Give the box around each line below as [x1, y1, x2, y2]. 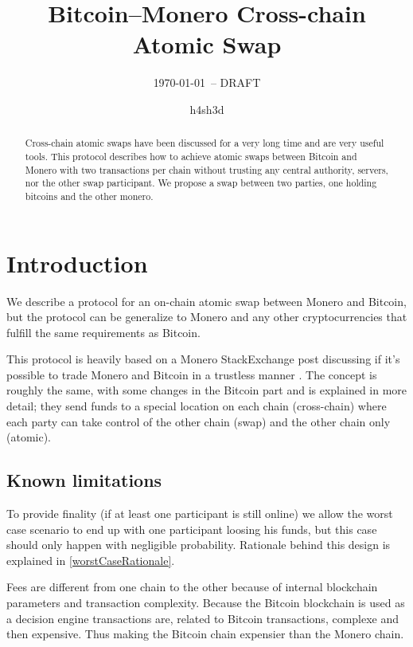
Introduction [6, 246, 148, 279]
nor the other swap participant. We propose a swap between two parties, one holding [25, 176, 377, 190]
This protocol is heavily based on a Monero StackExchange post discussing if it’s [6, 351, 400, 367]
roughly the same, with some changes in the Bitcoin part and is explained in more [6, 382, 407, 398]
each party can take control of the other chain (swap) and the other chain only [6, 413, 391, 429]
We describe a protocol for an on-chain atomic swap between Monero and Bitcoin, [6, 292, 407, 309]
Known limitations [6, 468, 162, 492]
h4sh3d [189, 100, 224, 117]
